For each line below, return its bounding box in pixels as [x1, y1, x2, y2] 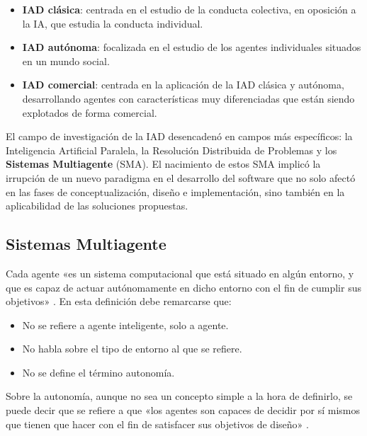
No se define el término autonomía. [22, 365, 175, 379]
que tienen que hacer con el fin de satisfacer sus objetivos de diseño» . [6, 416, 309, 431]
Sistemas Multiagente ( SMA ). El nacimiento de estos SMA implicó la [6, 156, 321, 171]
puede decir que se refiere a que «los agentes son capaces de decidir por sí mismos [6, 403, 361, 418]
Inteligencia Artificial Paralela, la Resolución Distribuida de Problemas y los [6, 142, 337, 157]
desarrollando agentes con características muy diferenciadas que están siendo [22, 91, 355, 105]
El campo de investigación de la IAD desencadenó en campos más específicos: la [6, 129, 353, 144]
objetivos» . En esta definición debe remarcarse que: [6, 294, 232, 309]
